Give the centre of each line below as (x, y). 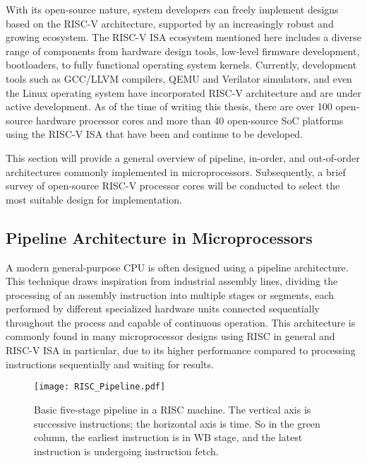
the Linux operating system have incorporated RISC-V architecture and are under (183, 92)
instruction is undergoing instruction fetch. (126, 451)
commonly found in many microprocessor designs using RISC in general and (170, 336)
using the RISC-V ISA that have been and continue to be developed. (155, 134)
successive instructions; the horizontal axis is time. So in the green (177, 423)
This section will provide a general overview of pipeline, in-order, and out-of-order (183, 157)
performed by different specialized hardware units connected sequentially (163, 309)
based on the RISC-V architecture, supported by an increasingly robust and (170, 23)
